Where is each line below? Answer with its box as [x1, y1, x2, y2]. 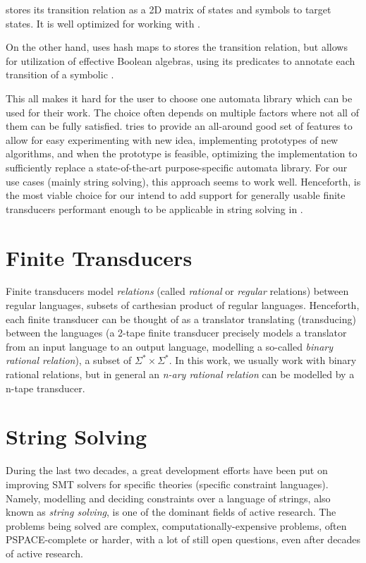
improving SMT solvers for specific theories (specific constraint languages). [6, 476, 329, 491]
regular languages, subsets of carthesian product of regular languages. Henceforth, [6, 298, 360, 313]
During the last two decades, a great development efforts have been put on [6, 463, 328, 478]
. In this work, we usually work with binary [169, 353, 357, 368]
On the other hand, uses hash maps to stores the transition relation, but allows [6, 40, 348, 54]
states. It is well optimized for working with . [6, 16, 201, 30]
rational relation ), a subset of [6, 353, 132, 368]
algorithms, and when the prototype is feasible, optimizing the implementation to [6, 146, 358, 161]
